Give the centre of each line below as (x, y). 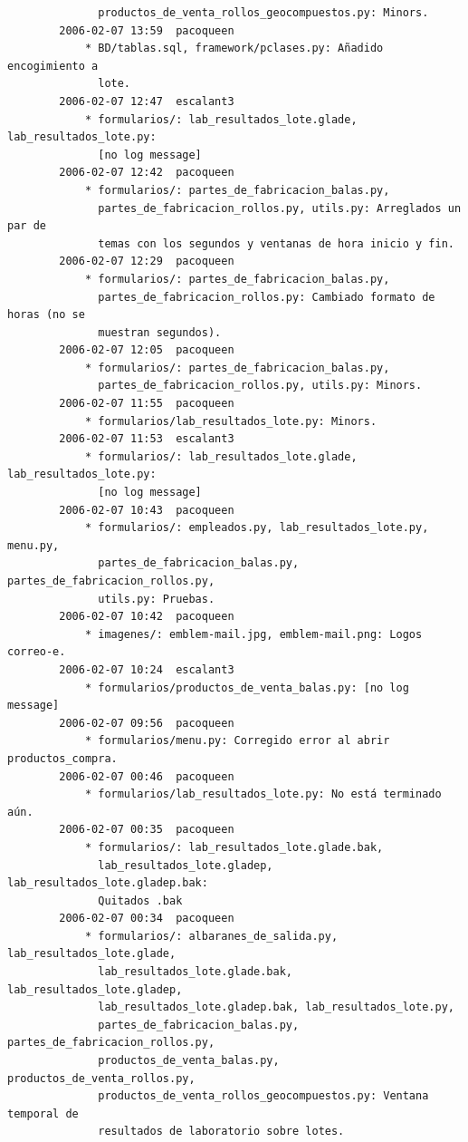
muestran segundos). (160, 332)
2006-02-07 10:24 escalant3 (147, 669)
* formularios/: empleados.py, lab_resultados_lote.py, (257, 528)
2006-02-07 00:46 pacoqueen (147, 776)
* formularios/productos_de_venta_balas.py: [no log (247, 687)
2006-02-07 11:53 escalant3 (147, 439)
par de (27, 226)
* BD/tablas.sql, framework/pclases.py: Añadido (234, 48)
